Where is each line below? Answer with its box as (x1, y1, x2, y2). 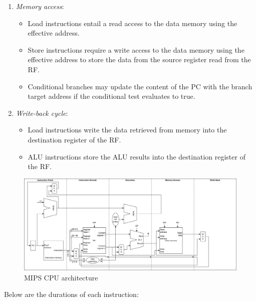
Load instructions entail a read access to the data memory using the (28, 18, 237, 28)
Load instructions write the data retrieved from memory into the (28, 124, 227, 135)
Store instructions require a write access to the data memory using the (28, 44, 244, 55)
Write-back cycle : (16, 107, 68, 118)
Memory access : (16, 1, 64, 11)
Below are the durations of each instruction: (4, 289, 139, 299)
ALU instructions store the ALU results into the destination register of (28, 151, 245, 162)
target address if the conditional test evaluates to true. (28, 91, 195, 101)
